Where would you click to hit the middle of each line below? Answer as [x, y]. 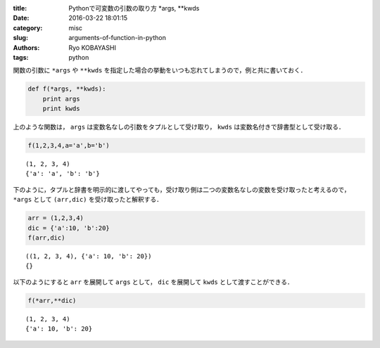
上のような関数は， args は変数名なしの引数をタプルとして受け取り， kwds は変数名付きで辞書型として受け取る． [179, 127]
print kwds [61, 109]
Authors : [26, 47]
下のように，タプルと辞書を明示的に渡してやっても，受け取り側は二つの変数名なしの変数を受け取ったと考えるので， [182, 189]
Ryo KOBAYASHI [92, 47]
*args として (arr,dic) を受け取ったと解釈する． [88, 200]
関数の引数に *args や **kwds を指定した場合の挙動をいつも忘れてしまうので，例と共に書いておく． [160, 70]
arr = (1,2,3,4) [56, 218]
